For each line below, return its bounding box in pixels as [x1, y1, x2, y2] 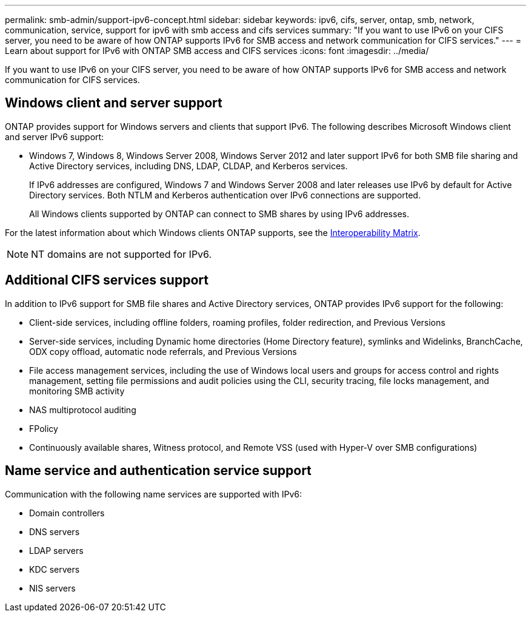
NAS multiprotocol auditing [29, 404, 136, 415]
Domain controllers [29, 507, 105, 518]
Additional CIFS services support [5, 272, 209, 288]
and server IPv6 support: [5, 131, 104, 142]
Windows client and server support [5, 95, 222, 111]
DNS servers [29, 526, 80, 537]
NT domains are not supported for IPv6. [31, 248, 212, 260]
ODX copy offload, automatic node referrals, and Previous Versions [29, 346, 297, 357]
